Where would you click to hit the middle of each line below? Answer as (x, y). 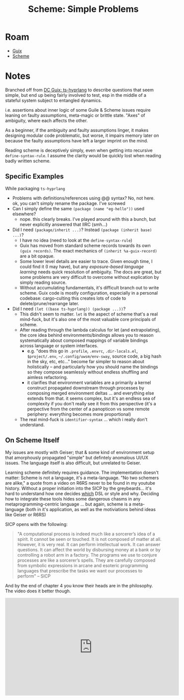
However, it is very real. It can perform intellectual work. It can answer (89, 544)
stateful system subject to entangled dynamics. (54, 100)
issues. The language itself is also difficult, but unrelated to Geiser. (73, 463)
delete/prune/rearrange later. (49, 303)
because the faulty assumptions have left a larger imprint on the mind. (77, 140)
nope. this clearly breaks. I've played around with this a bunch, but (88, 219)
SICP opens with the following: (36, 524)
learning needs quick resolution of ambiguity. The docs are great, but (91, 272)
